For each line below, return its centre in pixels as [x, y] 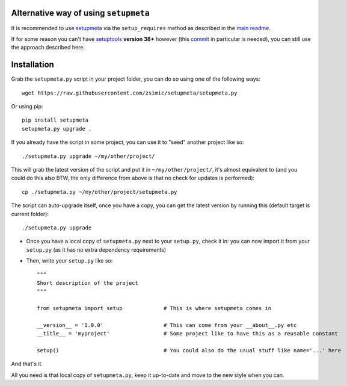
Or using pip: [27, 106]
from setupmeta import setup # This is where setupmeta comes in [154, 308]
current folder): [30, 214]
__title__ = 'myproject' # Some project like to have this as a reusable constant [187, 334]
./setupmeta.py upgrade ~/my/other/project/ [89, 156]
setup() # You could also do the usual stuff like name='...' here [189, 350]
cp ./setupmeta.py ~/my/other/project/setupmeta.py [100, 192]
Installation [32, 65]
